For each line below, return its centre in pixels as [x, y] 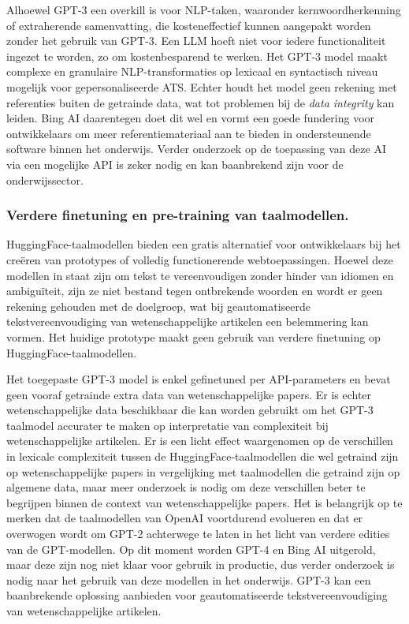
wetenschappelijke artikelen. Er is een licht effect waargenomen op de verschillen [200, 441]
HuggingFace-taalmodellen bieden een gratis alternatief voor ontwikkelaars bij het [204, 244]
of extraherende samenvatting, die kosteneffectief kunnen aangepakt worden [189, 25]
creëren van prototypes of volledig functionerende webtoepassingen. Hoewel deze [200, 259]
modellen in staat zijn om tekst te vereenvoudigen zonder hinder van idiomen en [200, 275]
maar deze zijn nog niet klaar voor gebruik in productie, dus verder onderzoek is [201, 564]
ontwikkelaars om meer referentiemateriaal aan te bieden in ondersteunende [189, 133]
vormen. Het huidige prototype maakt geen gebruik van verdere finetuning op [193, 336]
